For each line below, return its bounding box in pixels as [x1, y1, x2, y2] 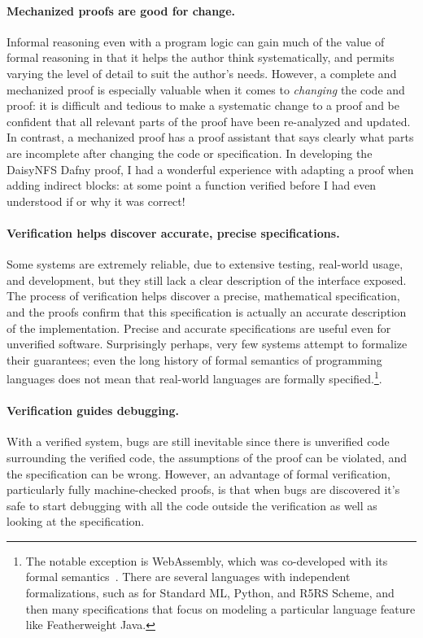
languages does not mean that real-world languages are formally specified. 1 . [7, 368, 382, 387]
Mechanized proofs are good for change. [7, 2, 235, 19]
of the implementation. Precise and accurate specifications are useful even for [7, 319, 391, 336]
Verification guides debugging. [7, 402, 180, 419]
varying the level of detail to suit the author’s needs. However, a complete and [7, 64, 397, 81]
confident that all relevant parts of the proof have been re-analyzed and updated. [7, 112, 411, 129]
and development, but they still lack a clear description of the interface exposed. [7, 271, 407, 288]
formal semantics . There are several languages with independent [25, 568, 351, 585]
